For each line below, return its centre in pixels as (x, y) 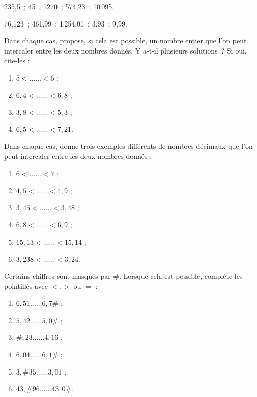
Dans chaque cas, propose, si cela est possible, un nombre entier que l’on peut (125, 41)
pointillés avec (26, 286)
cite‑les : (17, 60)
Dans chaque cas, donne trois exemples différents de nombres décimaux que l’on (128, 146)
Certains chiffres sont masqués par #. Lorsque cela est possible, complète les (123, 276)
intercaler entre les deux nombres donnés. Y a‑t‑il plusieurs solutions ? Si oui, (125, 50)
